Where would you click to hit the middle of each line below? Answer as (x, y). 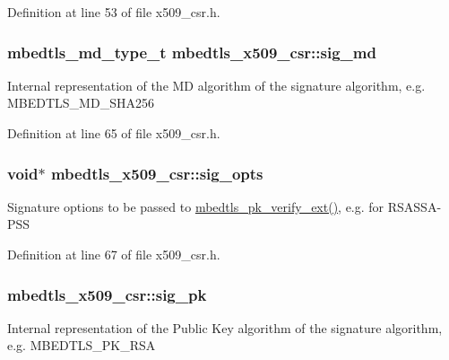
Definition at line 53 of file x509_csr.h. (114, 12)
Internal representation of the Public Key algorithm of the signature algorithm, (225, 327)
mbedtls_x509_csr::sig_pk (107, 294)
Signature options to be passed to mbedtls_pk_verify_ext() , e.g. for (196, 206)
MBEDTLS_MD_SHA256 (81, 103)
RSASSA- (414, 206)
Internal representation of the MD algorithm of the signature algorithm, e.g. (216, 85)
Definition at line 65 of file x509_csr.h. (114, 133)
